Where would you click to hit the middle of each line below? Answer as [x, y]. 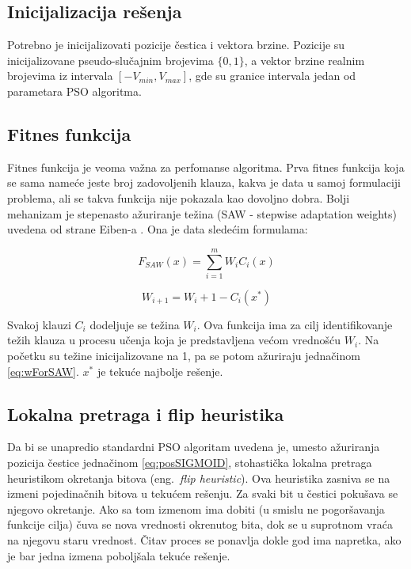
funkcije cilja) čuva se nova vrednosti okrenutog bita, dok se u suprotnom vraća [200, 524]
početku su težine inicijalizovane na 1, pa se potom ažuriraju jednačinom [184, 356]
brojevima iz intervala [60, 76]
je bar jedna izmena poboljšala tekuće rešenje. [119, 555]
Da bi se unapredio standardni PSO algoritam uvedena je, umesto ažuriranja [194, 447]
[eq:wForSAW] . [43, 371]
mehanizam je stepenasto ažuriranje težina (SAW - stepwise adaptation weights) [202, 213]
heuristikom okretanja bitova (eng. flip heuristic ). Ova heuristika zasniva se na [199, 478]
